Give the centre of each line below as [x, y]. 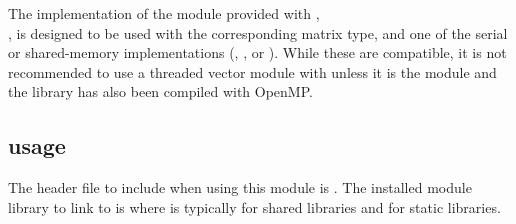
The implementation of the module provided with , [164, 13]
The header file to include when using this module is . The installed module [240, 187]
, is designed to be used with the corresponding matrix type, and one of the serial [258, 32]
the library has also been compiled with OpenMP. [160, 91]
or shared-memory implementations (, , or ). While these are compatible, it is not [257, 52]
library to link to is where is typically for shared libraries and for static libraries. [254, 206]
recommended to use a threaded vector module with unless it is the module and [252, 71]
